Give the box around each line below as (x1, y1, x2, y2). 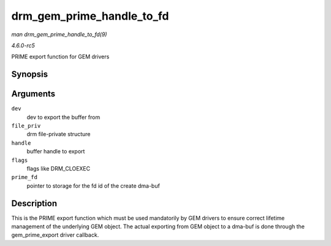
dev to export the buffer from (26, 113, 101, 121)
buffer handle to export (26, 148, 85, 155)
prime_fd (11, 174, 38, 181)
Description (11, 198, 58, 209)
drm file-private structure (26, 131, 91, 138)
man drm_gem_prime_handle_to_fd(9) (11, 31, 107, 38)
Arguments (11, 89, 56, 99)
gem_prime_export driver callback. (11, 231, 99, 239)
